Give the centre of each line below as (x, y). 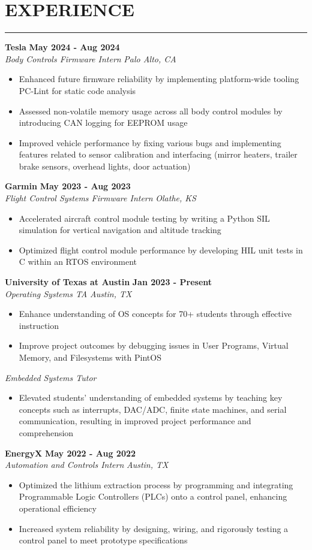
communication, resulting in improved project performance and (135, 421)
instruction (39, 325)
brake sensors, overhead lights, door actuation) (105, 166)
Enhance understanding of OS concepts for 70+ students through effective (155, 314)
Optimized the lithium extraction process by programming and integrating (156, 484)
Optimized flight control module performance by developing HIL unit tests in (161, 250)
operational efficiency (58, 508)
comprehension (46, 432)
